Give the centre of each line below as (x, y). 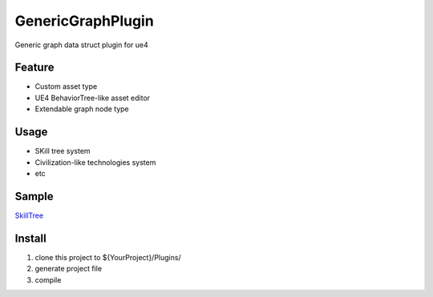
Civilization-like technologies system (95, 162)
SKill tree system (63, 151)
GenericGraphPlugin (84, 21)
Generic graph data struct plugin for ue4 (81, 45)
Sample (34, 196)
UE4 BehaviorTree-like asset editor (93, 98)
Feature (34, 68)
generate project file (69, 269)
